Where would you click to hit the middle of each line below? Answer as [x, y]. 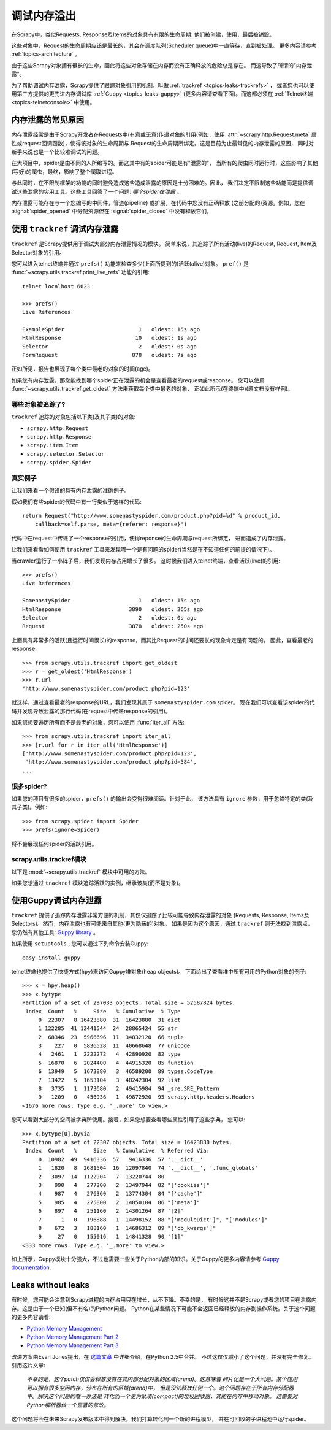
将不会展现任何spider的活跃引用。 [54, 844]
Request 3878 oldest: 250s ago [113, 626]
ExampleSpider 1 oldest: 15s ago [111, 329]
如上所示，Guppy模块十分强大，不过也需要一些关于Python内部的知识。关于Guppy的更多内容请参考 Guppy [145, 1259]
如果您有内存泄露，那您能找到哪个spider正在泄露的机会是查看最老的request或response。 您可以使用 [138, 380]
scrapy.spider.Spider [59, 463]
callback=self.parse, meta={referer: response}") [111, 524]
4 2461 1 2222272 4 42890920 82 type [109, 1054]
